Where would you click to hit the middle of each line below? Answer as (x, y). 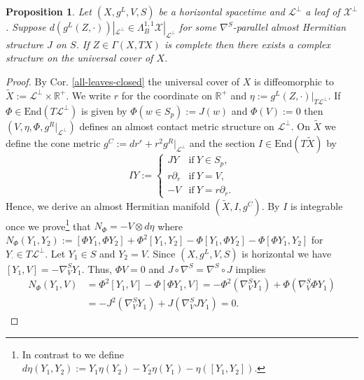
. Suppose (26, 27)
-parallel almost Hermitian (289, 27)
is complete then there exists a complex (247, 44)
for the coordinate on (167, 95)
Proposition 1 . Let (49, 11)
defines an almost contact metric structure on (177, 126)
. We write (89, 95)
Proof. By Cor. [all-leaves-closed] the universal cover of (123, 81)
